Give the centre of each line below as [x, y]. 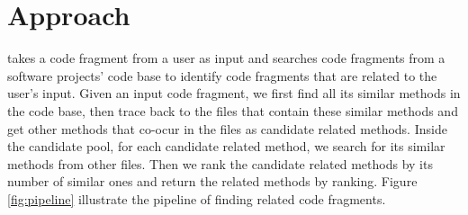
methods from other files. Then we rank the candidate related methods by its [220, 163]
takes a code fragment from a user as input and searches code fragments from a [226, 58]
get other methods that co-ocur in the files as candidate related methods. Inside [227, 128]
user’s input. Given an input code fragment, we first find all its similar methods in [234, 93]
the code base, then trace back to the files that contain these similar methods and [233, 110]
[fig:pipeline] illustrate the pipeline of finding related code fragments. [197, 198]
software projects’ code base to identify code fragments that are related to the [222, 75]
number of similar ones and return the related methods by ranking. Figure [212, 181]
